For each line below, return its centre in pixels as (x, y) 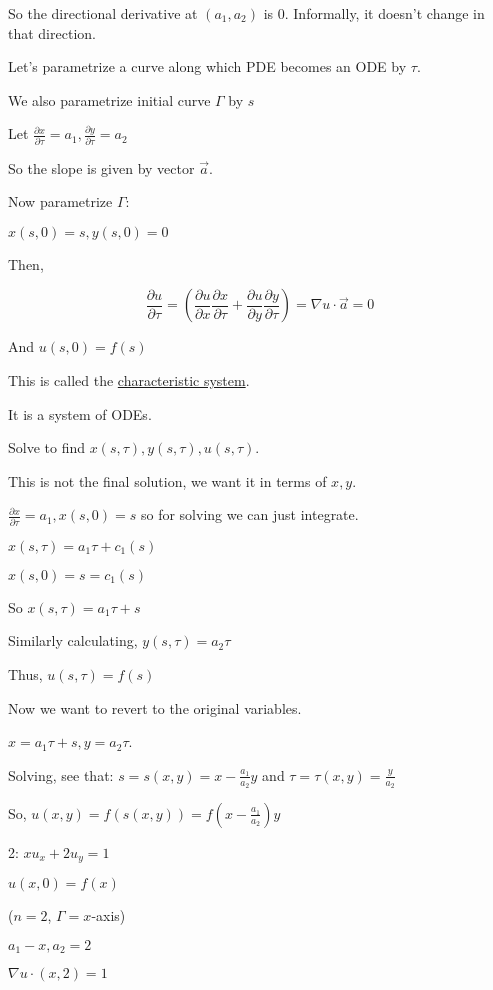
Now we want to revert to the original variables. (155, 707)
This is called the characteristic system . (129, 380)
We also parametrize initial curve (109, 99)
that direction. (52, 32)
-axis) (108, 915)
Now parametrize (60, 201)
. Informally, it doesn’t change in (384, 13)
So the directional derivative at (103, 13)
